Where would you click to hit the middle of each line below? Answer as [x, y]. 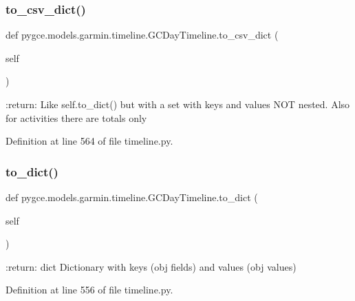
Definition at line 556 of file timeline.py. [89, 290]
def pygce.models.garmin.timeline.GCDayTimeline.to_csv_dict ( [142, 35]
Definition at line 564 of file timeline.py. [89, 141]
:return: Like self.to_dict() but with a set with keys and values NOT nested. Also [178, 104]
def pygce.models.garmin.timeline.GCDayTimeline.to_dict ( [132, 197]
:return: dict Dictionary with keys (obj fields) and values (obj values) [151, 266]
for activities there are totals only [76, 117]
